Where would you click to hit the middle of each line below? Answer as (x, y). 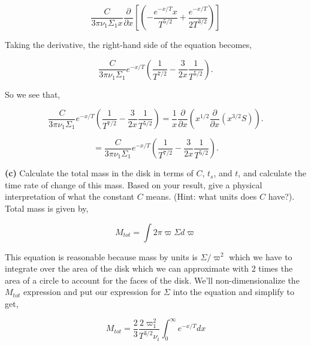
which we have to (261, 256)
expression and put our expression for (92, 292)
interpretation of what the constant (70, 196)
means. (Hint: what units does (201, 196)
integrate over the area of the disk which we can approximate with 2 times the (149, 268)
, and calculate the (272, 173)
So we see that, (33, 94)
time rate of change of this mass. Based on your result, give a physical (134, 184)
